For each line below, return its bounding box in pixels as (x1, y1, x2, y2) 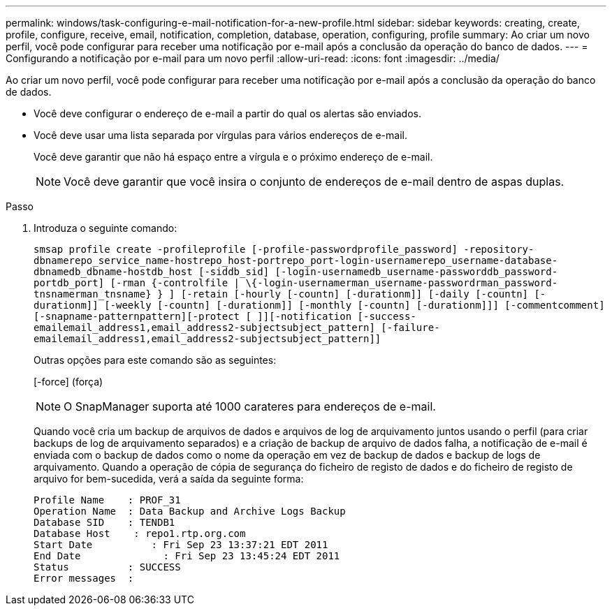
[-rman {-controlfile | (110, 277, 240, 288)
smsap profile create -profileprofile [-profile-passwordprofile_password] (34, 244, 458, 255)
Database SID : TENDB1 (34, 517, 175, 528)
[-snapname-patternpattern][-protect (34, 311, 240, 322)
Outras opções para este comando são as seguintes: (34, 354, 277, 366)
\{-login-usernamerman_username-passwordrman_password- (245, 277, 558, 288)
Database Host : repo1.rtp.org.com (34, 528, 246, 539)
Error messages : (34, 573, 134, 584)
